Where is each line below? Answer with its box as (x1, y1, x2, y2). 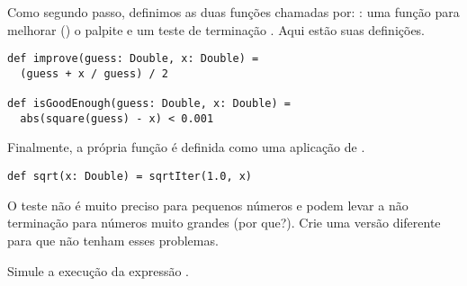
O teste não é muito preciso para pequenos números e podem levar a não (7, 195, 409, 214)
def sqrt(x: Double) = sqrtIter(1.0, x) (7, 170, 253, 183)
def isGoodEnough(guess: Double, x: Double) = (7, 97, 291, 111)
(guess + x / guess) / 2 (20, 67, 168, 80)
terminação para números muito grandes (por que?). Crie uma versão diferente (7, 213, 441, 232)
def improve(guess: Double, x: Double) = (7, 52, 259, 66)
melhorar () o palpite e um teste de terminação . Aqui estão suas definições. (7, 20, 426, 39)
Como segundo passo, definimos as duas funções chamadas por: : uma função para (7, 3, 460, 21)
